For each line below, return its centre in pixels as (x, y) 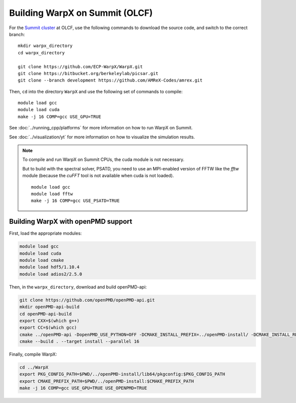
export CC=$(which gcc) (48, 328)
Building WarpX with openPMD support (71, 222)
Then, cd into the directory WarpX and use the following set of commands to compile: (96, 91)
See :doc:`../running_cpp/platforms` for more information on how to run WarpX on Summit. (101, 128)
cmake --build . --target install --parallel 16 (79, 342)
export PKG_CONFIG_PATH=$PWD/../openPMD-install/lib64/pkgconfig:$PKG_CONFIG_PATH (122, 374)
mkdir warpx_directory (45, 46)
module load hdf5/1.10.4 (50, 267)
